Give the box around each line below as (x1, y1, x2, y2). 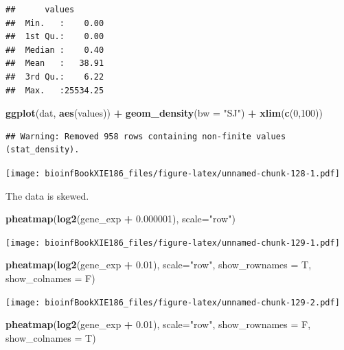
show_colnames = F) (5, 271, 95, 285)
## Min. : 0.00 (5, 18, 104, 28)
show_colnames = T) (5, 330, 96, 345)
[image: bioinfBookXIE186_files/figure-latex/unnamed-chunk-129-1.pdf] (5, 237, 340, 248)
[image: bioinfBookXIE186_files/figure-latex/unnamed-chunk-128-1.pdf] (5, 168, 340, 178)
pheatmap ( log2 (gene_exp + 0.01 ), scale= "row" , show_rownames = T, (5, 257, 312, 272)
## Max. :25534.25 (5, 85, 104, 95)
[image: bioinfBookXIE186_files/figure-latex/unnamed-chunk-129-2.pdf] (5, 297, 340, 307)
